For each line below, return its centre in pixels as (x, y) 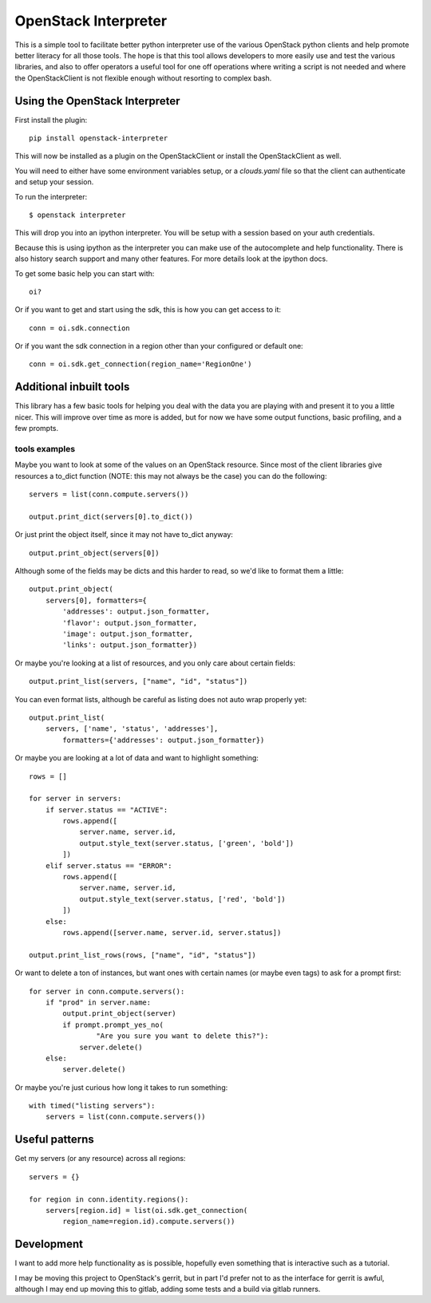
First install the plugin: (51, 120)
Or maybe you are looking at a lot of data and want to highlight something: (137, 758)
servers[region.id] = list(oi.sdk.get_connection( (146, 1210)
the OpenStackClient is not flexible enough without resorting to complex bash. (143, 78)
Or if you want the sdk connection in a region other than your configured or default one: (159, 346)
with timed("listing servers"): (92, 1106)
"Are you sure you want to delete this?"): (182, 1036)
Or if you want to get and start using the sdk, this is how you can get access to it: (148, 310)
